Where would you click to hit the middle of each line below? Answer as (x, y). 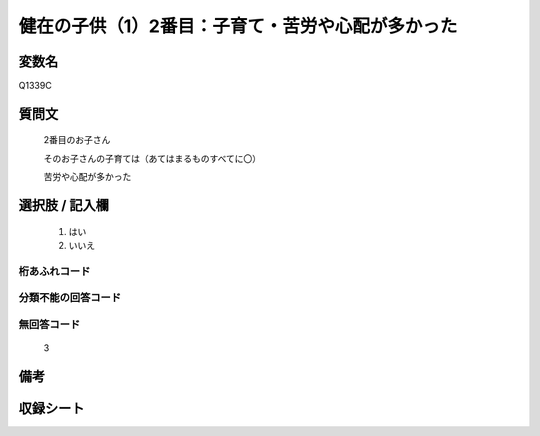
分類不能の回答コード (70, 298)
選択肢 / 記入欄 (64, 205)
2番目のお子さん (77, 140)
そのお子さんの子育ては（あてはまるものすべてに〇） (152, 158)
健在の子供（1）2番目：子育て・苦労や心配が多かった (238, 26)
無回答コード (49, 324)
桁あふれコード (54, 271)
